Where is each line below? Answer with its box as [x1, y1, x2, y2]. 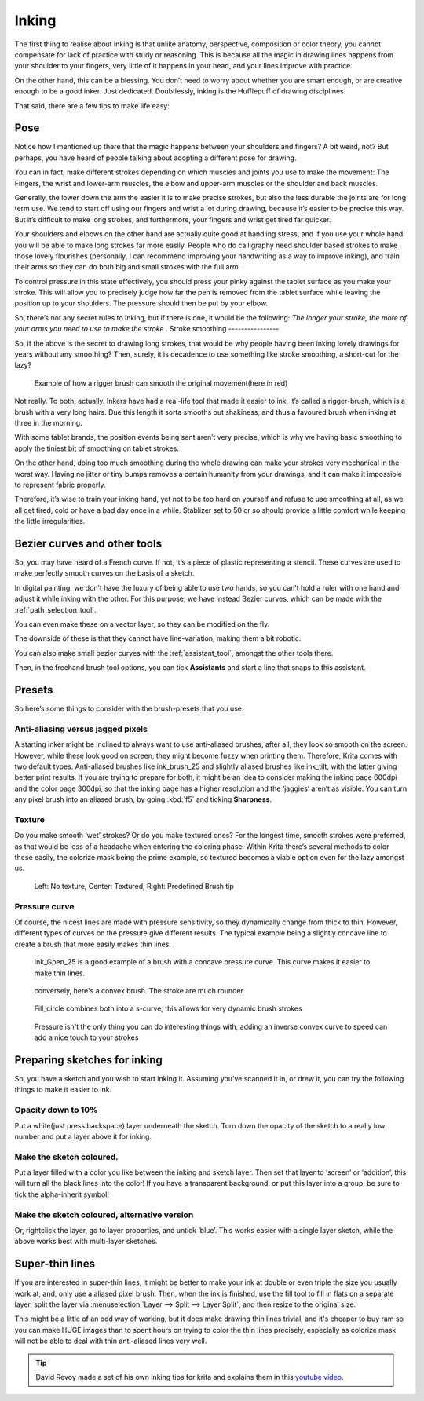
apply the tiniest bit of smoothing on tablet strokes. [14, 444, 180, 453]
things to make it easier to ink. [14, 1085, 112, 1095]
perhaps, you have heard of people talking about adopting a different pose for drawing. [14, 153, 297, 163]
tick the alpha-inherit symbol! [14, 1190, 110, 1199]
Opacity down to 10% [14, 1104, 98, 1115]
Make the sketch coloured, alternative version [14, 1209, 194, 1220]
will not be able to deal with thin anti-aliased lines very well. [14, 1336, 207, 1346]
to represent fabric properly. [14, 480, 106, 489]
